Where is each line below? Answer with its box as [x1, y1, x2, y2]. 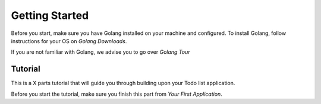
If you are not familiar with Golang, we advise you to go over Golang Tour [11, 48, 190, 56]
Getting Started [11, 9, 89, 22]
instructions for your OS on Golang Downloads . [11, 37, 127, 44]
